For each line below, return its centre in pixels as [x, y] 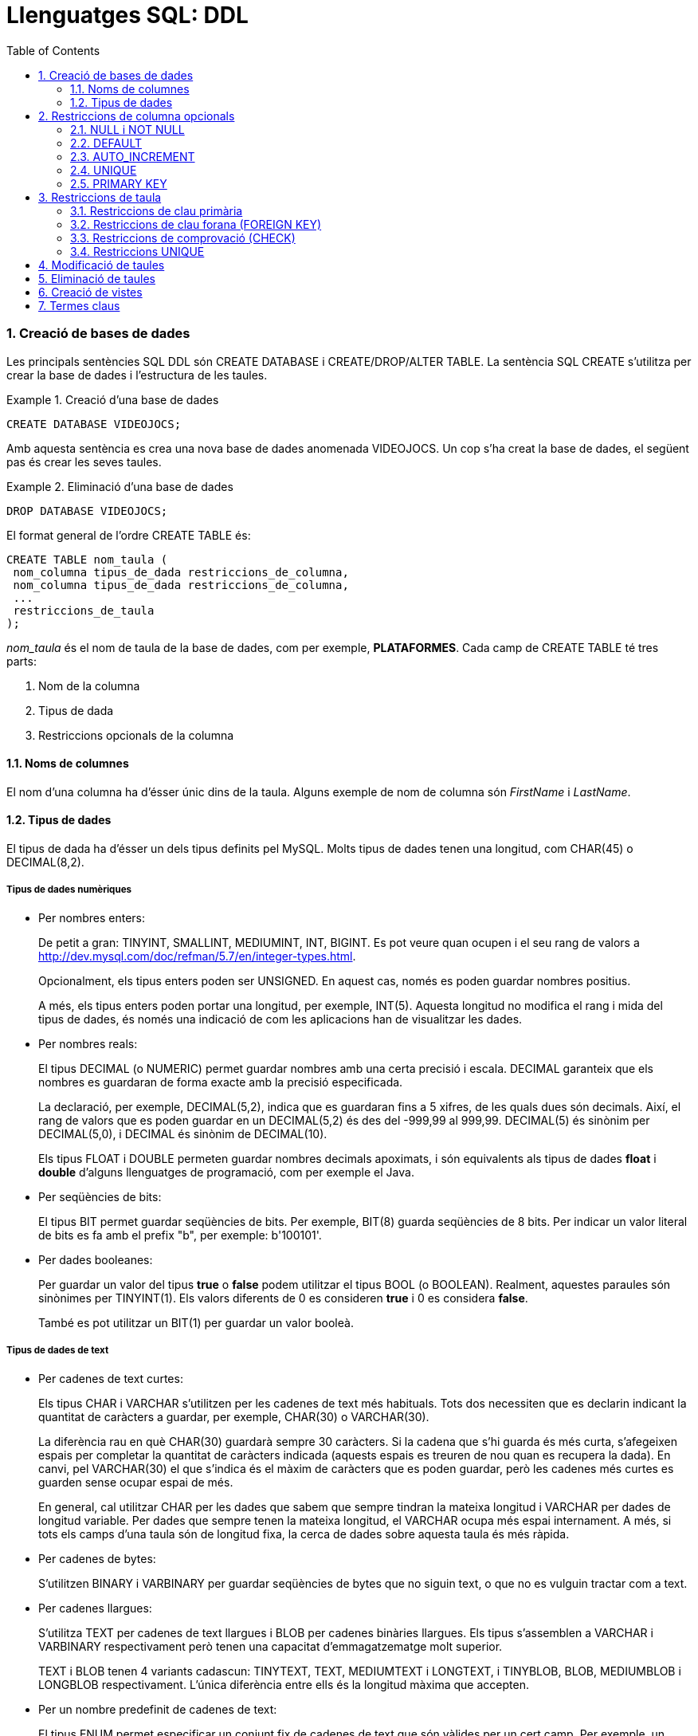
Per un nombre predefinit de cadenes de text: [158, 1709]
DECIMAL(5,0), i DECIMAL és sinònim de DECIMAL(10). [183, 1133]
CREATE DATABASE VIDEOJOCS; [94, 424]
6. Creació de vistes [90, 292]
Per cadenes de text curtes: [111, 1378]
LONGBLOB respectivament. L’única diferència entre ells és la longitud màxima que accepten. [284, 1684]
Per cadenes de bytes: [97, 1558]
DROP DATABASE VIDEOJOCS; [87, 511]
